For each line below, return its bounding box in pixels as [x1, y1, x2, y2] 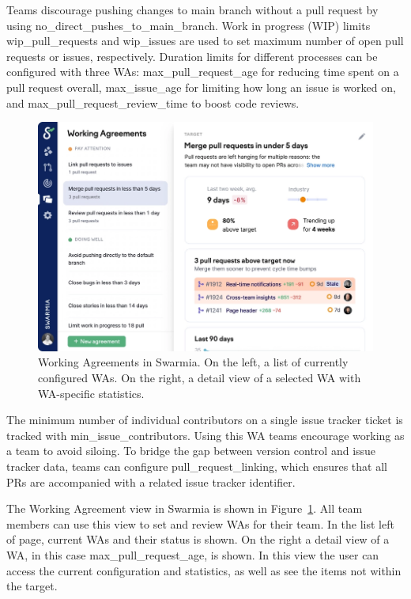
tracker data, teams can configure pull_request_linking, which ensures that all [6, 457, 387, 474]
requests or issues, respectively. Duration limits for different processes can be [6, 47, 378, 64]
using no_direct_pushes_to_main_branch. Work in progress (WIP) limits [6, 17, 371, 33]
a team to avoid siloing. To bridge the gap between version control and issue [6, 442, 376, 459]
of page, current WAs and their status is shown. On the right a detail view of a [6, 531, 390, 548]
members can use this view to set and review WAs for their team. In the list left [6, 515, 394, 532]
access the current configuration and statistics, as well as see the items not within [6, 562, 402, 578]
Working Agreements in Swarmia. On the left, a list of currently [38, 354, 349, 370]
